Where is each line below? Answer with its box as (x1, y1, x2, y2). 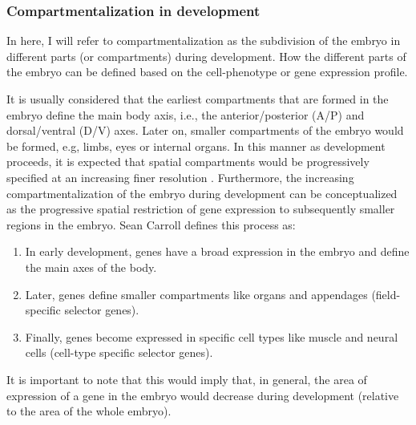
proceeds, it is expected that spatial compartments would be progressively (6, 153, 370, 170)
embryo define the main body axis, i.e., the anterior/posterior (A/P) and (6, 106, 365, 123)
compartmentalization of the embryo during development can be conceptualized (6, 184, 398, 201)
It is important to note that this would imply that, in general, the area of (6, 370, 367, 387)
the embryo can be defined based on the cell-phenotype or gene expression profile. (6, 63, 408, 80)
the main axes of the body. (25, 258, 157, 275)
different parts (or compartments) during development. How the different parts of (6, 47, 406, 64)
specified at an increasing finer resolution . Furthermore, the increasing (6, 168, 354, 185)
